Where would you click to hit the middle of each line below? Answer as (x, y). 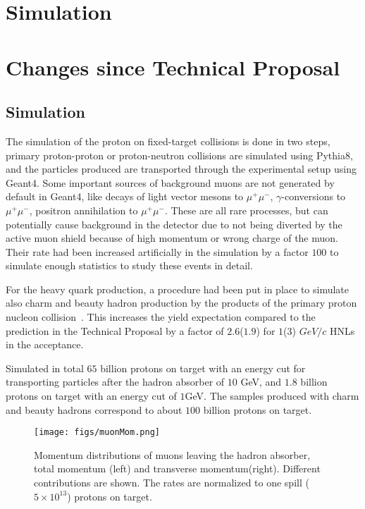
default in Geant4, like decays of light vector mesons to (125, 196)
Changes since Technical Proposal (173, 67)
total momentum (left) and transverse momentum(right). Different (177, 468)
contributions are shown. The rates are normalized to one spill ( (172, 483)
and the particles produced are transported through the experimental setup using (181, 169)
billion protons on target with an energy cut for (203, 368)
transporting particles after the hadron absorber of (115, 382)
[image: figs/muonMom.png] (97, 433)
